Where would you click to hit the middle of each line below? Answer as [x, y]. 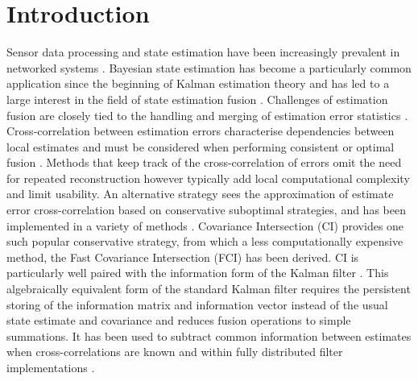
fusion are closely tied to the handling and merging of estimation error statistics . [207, 115]
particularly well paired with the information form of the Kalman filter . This [198, 273]
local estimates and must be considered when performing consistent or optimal [201, 146]
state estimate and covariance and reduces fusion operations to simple [179, 320]
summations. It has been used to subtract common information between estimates [209, 335]
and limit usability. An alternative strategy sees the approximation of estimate [200, 194]
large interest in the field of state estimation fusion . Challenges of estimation [197, 99]
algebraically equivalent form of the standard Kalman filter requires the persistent [209, 289]
